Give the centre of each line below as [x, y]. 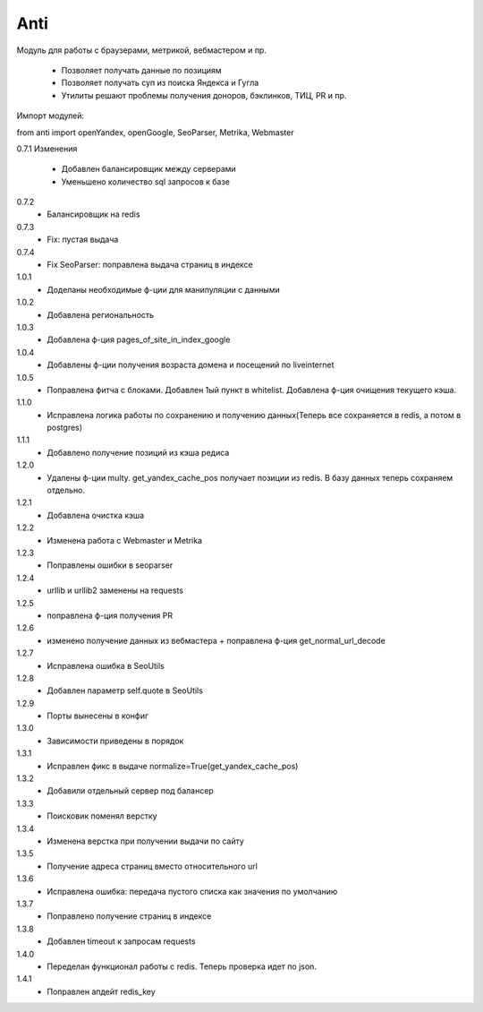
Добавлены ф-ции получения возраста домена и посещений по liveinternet [191, 365]
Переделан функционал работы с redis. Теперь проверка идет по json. [182, 966]
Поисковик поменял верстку [102, 816]
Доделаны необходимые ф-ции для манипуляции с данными [164, 289]
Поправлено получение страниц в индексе [129, 916]
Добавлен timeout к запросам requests [121, 941]
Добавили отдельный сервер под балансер [130, 791]
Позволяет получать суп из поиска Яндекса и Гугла [160, 83]
